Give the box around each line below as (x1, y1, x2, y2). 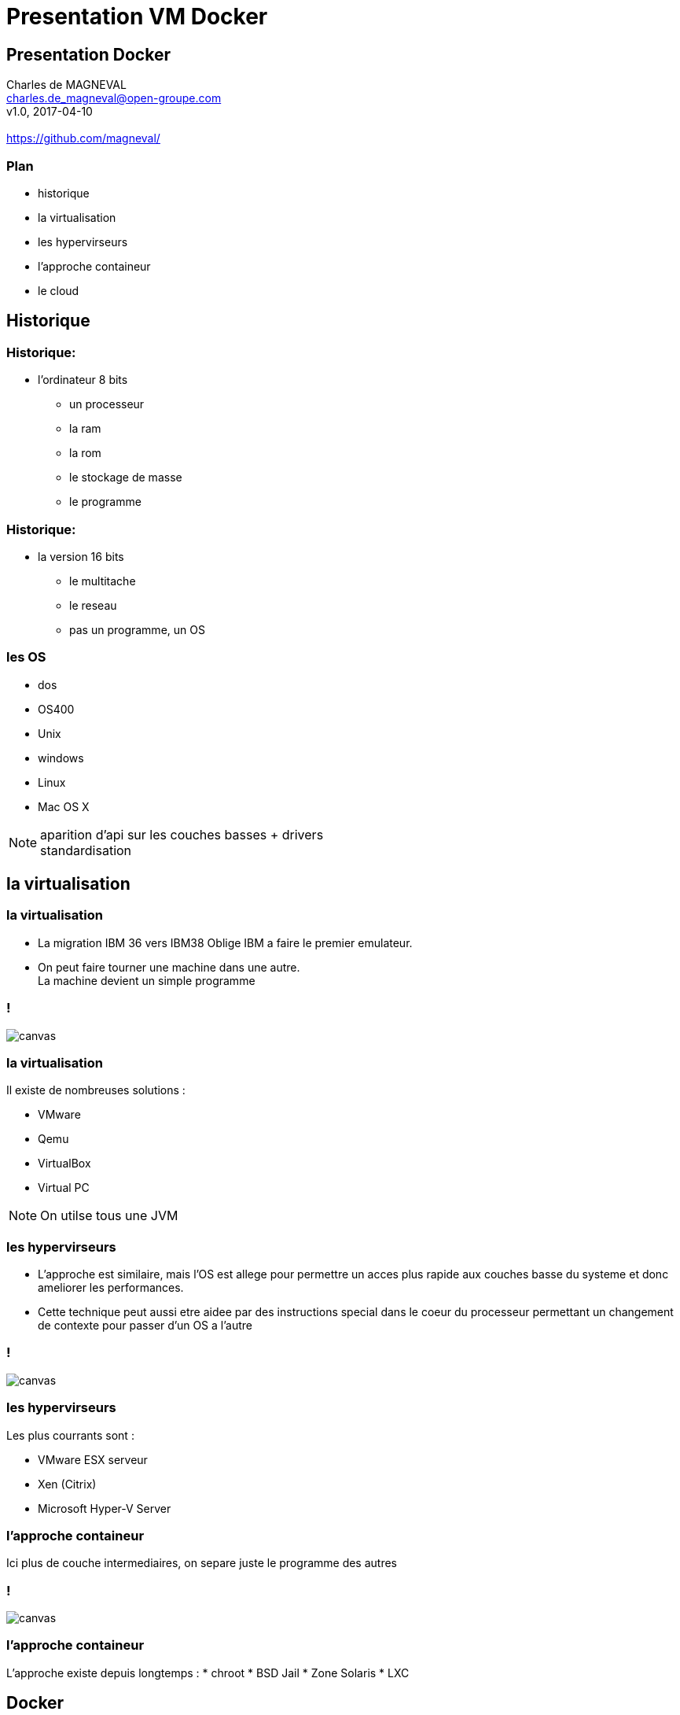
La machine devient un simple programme (38, 973, 255, 987)
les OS (6, 649, 46, 666)
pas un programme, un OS (69, 622, 205, 636)
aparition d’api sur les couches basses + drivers (40, 826, 324, 843)
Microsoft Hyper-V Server (38, 1501, 171, 1515)
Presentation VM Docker (6, 3, 268, 30)
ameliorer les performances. (38, 1281, 184, 1295)
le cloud (38, 283, 79, 297)
